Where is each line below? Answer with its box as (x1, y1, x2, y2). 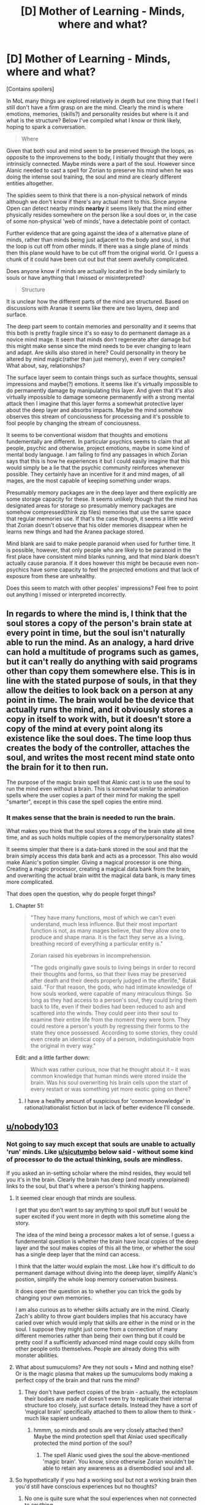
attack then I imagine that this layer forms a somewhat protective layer (6, 400, 184, 407)
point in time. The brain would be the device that (6, 695, 195, 705)
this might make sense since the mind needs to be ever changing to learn (6, 342, 192, 349)
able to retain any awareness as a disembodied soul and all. (42, 1464, 193, 1471)
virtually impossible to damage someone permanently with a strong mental (6, 393, 195, 400)
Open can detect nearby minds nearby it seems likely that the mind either (6, 204, 193, 212)
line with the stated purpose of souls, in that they (6, 676, 197, 686)
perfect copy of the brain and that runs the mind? (15, 1376, 140, 1383)
